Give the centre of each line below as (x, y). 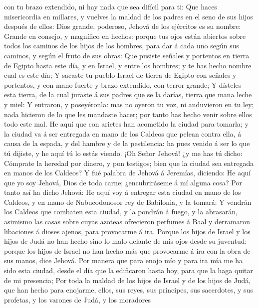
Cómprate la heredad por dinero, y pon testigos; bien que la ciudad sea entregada (129, 163)
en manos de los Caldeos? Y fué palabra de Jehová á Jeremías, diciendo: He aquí (128, 173)
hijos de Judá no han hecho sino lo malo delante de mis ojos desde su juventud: (126, 241)
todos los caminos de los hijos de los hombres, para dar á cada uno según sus (122, 46)
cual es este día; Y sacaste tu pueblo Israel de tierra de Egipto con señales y (120, 75)
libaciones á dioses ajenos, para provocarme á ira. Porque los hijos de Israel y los (127, 231)
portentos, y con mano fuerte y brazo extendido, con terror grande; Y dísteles (123, 84)
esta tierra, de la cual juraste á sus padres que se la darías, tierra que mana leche (128, 94)
